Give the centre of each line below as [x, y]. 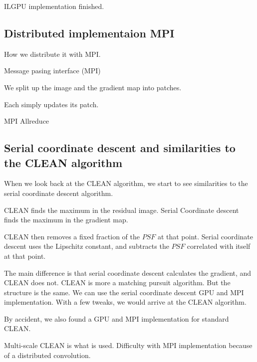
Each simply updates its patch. [51, 104]
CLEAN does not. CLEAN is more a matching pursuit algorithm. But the [117, 282]
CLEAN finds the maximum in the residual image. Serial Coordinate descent [122, 210]
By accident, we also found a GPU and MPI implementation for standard [117, 318]
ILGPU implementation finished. [54, 6]
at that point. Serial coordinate [205, 236]
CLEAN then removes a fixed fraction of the [72, 236]
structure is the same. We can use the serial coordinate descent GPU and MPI [124, 292]
